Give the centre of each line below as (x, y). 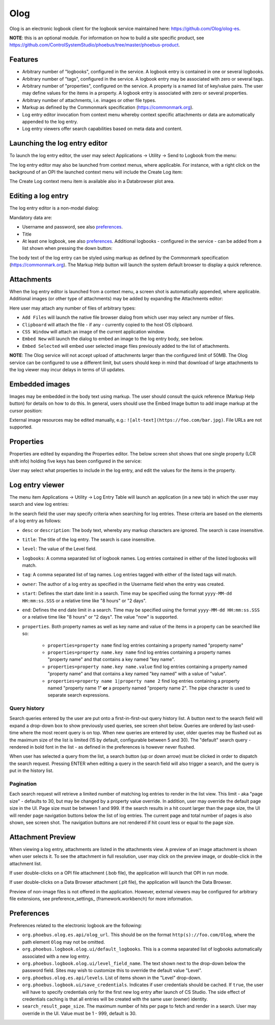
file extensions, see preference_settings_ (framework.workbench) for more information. (101, 899)
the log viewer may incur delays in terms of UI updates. (67, 369)
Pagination (23, 784)
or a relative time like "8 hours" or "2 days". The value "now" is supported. (100, 617)
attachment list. (26, 863)
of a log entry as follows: (35, 521)
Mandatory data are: (31, 217)
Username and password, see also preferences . (73, 227)
